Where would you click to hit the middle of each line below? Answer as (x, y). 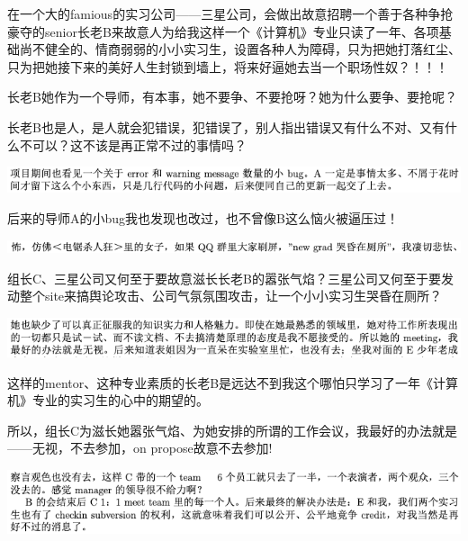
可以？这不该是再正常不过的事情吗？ (139, 144)
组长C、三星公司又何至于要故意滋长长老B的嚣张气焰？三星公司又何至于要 (225, 278)
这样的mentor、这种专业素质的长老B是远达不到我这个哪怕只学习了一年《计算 (233, 382)
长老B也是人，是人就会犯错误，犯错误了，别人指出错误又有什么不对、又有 (226, 126)
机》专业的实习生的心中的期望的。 (108, 400)
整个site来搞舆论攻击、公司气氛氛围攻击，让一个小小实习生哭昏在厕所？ (231, 296)
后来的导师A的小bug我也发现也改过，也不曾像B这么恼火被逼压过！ (203, 217)
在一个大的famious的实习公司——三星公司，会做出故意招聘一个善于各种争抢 (230, 14)
